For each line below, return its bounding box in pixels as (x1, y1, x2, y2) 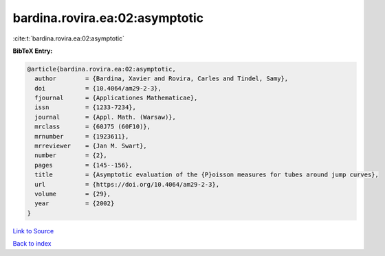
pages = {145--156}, (34, 161, 133, 169)
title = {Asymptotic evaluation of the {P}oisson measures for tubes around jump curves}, (34, 171, 379, 178)
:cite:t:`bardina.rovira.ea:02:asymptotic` (12, 34, 125, 43)
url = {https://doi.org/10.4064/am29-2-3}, (34, 181, 220, 188)
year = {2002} (34, 200, 115, 207)
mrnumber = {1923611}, (34, 132, 129, 140)
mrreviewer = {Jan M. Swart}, (34, 142, 147, 150)
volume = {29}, (34, 190, 111, 198)
